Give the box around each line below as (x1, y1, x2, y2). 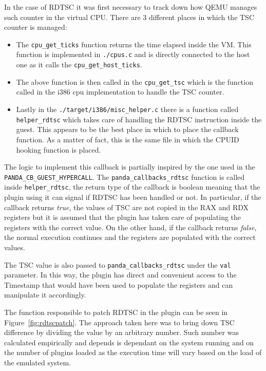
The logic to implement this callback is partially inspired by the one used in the (4, 161, 255, 172)
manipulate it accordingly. (4, 289, 86, 300)
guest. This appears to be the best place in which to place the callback (16, 124, 239, 135)
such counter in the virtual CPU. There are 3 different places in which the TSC (4, 11, 255, 22)
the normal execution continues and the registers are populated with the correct (4, 232, 256, 243)
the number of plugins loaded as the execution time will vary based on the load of (4, 347, 262, 358)
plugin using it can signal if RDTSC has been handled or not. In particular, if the (4, 192, 261, 202)
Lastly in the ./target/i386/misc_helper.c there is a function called (16, 104, 239, 114)
